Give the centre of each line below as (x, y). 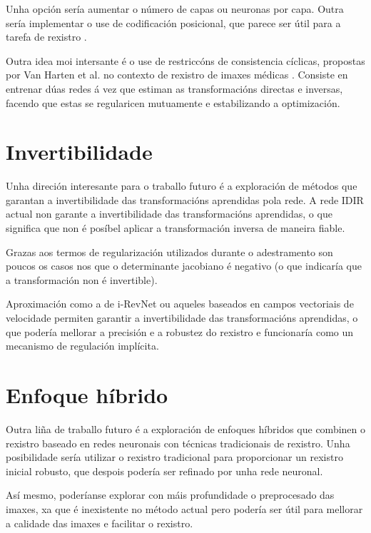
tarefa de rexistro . (46, 37)
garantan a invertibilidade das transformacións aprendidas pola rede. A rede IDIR (185, 199)
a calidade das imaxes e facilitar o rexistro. (100, 523)
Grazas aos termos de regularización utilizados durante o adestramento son (169, 252)
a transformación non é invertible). (82, 279)
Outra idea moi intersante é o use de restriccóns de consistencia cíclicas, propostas (185, 60)
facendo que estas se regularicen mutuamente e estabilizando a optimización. (173, 102)
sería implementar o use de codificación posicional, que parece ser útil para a (173, 22)
